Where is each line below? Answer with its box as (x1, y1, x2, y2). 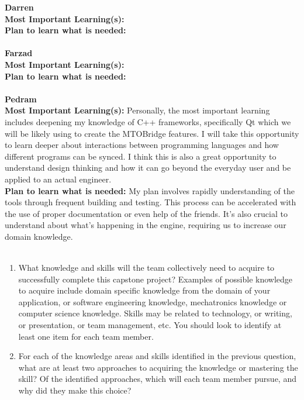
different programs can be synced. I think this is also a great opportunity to (5, 150, 277, 162)
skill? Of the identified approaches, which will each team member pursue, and (18, 373, 296, 385)
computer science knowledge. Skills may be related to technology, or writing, (18, 307, 292, 319)
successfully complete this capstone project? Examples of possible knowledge (18, 273, 293, 285)
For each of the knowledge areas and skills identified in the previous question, (18, 350, 296, 362)
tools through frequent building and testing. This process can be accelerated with (5, 196, 296, 208)
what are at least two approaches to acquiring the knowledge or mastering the (18, 361, 298, 373)
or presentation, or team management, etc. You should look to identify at (18, 319, 282, 331)
